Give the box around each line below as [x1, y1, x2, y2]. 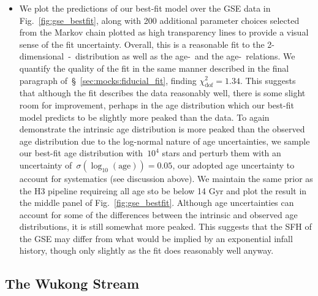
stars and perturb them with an [162, 146, 281, 159]
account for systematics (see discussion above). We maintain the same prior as [19, 172, 313, 184]
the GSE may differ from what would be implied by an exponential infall [19, 232, 293, 245]
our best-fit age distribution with [19, 146, 143, 159]
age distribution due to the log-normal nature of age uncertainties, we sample [19, 134, 310, 147]
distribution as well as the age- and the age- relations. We [75, 50, 295, 63]
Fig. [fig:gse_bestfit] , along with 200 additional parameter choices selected [19, 13, 300, 26]
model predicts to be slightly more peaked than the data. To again [19, 110, 270, 123]
